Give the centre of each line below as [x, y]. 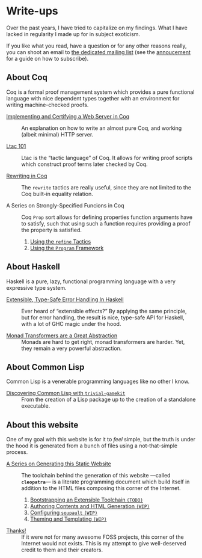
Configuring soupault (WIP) [64, 513]
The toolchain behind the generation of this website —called [96, 476]
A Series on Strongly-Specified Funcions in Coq [65, 205]
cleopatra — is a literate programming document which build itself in [106, 482]
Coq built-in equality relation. [57, 194]
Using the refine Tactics [60, 241]
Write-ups [32, 11]
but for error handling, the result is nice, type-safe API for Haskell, [103, 317]
